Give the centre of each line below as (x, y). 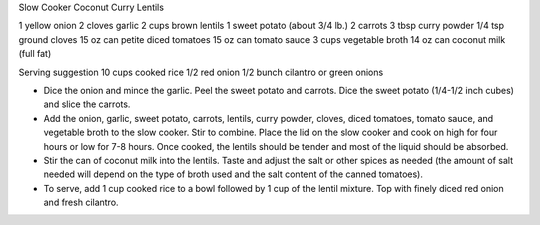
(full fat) (35, 54)
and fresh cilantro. (81, 202)
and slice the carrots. (87, 104)
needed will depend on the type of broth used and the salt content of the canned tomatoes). (233, 174)
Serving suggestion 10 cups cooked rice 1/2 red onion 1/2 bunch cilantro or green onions (201, 72)
